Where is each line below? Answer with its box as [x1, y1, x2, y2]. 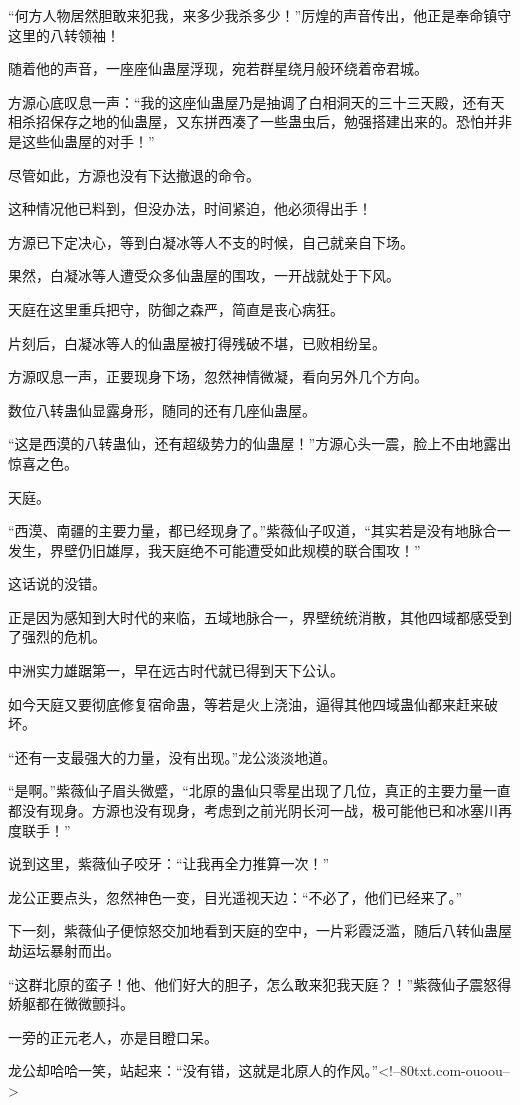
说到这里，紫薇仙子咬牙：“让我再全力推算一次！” [8, 853, 330, 874]
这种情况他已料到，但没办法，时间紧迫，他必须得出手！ [8, 198, 372, 219]
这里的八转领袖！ [8, 24, 120, 45]
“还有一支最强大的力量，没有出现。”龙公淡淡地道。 [8, 746, 337, 767]
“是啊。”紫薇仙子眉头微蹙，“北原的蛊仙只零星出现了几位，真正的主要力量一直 [8, 780, 511, 801]
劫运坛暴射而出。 [8, 940, 120, 960]
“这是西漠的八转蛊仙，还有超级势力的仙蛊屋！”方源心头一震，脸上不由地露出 [8, 433, 512, 454]
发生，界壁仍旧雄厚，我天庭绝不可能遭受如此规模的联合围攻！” [8, 539, 421, 560]
